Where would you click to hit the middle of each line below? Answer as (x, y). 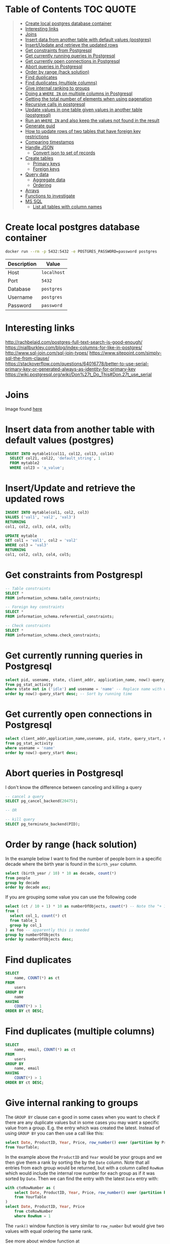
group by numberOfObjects (32, 935)
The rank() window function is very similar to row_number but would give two (85, 1226)
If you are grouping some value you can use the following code (71, 897)
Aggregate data (49, 180)
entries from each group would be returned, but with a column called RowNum (84, 1167)
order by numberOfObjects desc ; (39, 940)
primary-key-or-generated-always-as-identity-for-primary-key (71, 369)
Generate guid (40, 126)
